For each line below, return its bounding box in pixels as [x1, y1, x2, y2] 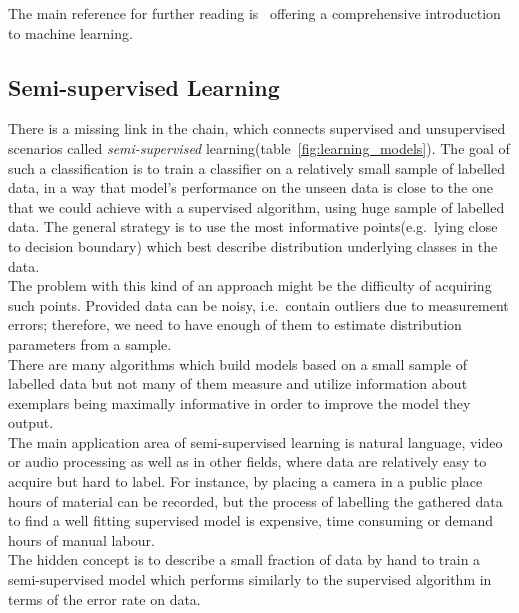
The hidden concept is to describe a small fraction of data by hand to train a [8, 549, 481, 570]
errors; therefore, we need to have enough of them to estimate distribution [8, 314, 462, 335]
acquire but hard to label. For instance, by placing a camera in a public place [8, 471, 483, 492]
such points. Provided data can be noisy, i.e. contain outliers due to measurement [8, 294, 509, 315]
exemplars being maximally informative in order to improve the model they [8, 392, 471, 413]
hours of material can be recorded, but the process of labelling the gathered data [8, 490, 503, 511]
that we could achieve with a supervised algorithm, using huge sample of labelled [8, 196, 505, 217]
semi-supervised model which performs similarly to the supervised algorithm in [8, 569, 492, 590]
